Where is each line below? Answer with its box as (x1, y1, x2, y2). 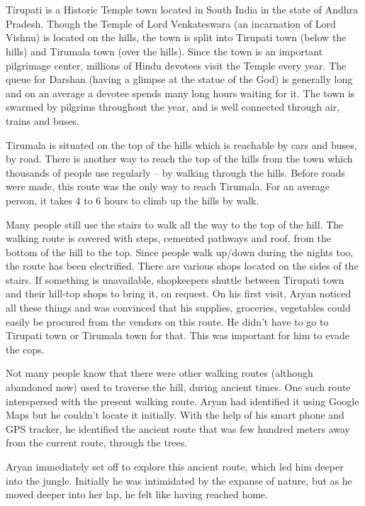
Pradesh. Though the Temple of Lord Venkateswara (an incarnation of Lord (6, 16, 336, 31)
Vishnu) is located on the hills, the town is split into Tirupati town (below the (6, 30, 347, 45)
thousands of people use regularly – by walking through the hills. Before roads (6, 165, 345, 180)
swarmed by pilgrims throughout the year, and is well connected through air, (6, 99, 340, 114)
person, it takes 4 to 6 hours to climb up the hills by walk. (6, 192, 259, 207)
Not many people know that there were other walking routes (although (6, 365, 313, 380)
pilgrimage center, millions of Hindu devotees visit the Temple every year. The (6, 57, 347, 72)
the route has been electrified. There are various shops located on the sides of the (6, 258, 359, 273)
